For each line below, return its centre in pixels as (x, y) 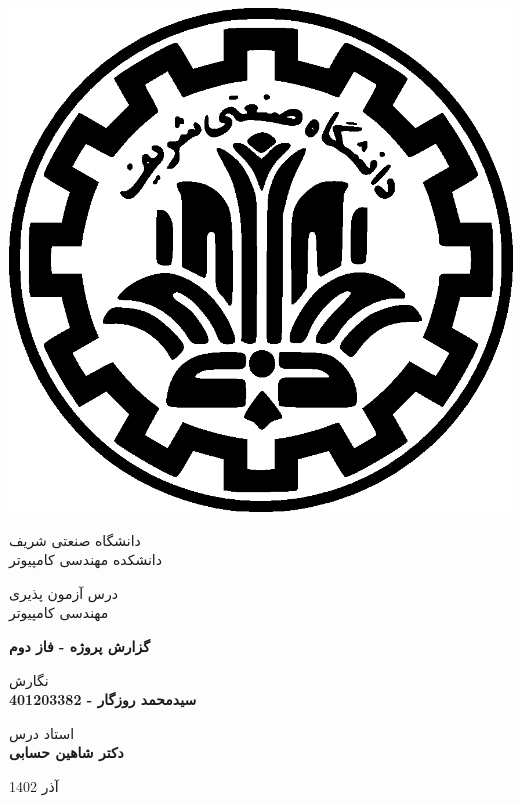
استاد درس (42, 732)
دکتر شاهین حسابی (66, 752)
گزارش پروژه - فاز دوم (79, 645)
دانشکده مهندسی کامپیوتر (85, 559)
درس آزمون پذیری (63, 592)
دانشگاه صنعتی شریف (75, 539)
